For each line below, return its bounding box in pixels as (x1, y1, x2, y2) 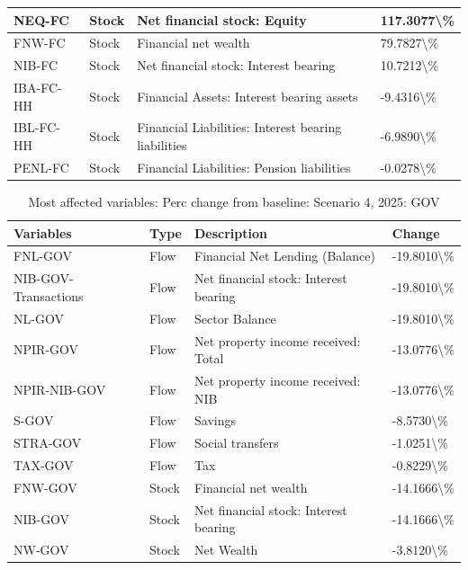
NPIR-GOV (13, 340, 79, 359)
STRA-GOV (13, 433, 82, 452)
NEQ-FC (13, 10, 69, 29)
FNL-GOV (13, 246, 73, 265)
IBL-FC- (13, 118, 60, 137)
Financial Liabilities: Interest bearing (137, 118, 342, 137)
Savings (193, 411, 236, 430)
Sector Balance (193, 308, 276, 327)
